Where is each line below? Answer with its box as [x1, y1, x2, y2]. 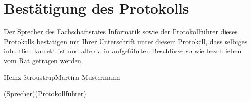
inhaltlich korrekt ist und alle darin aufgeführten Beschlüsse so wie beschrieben [4, 46, 242, 56]
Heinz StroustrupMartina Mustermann [4, 72, 120, 82]
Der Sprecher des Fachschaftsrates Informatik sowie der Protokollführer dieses [4, 26, 238, 37]
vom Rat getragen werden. [4, 55, 83, 65]
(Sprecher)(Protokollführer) [4, 88, 86, 99]
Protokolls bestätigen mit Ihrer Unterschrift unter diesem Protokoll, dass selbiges [4, 36, 248, 46]
